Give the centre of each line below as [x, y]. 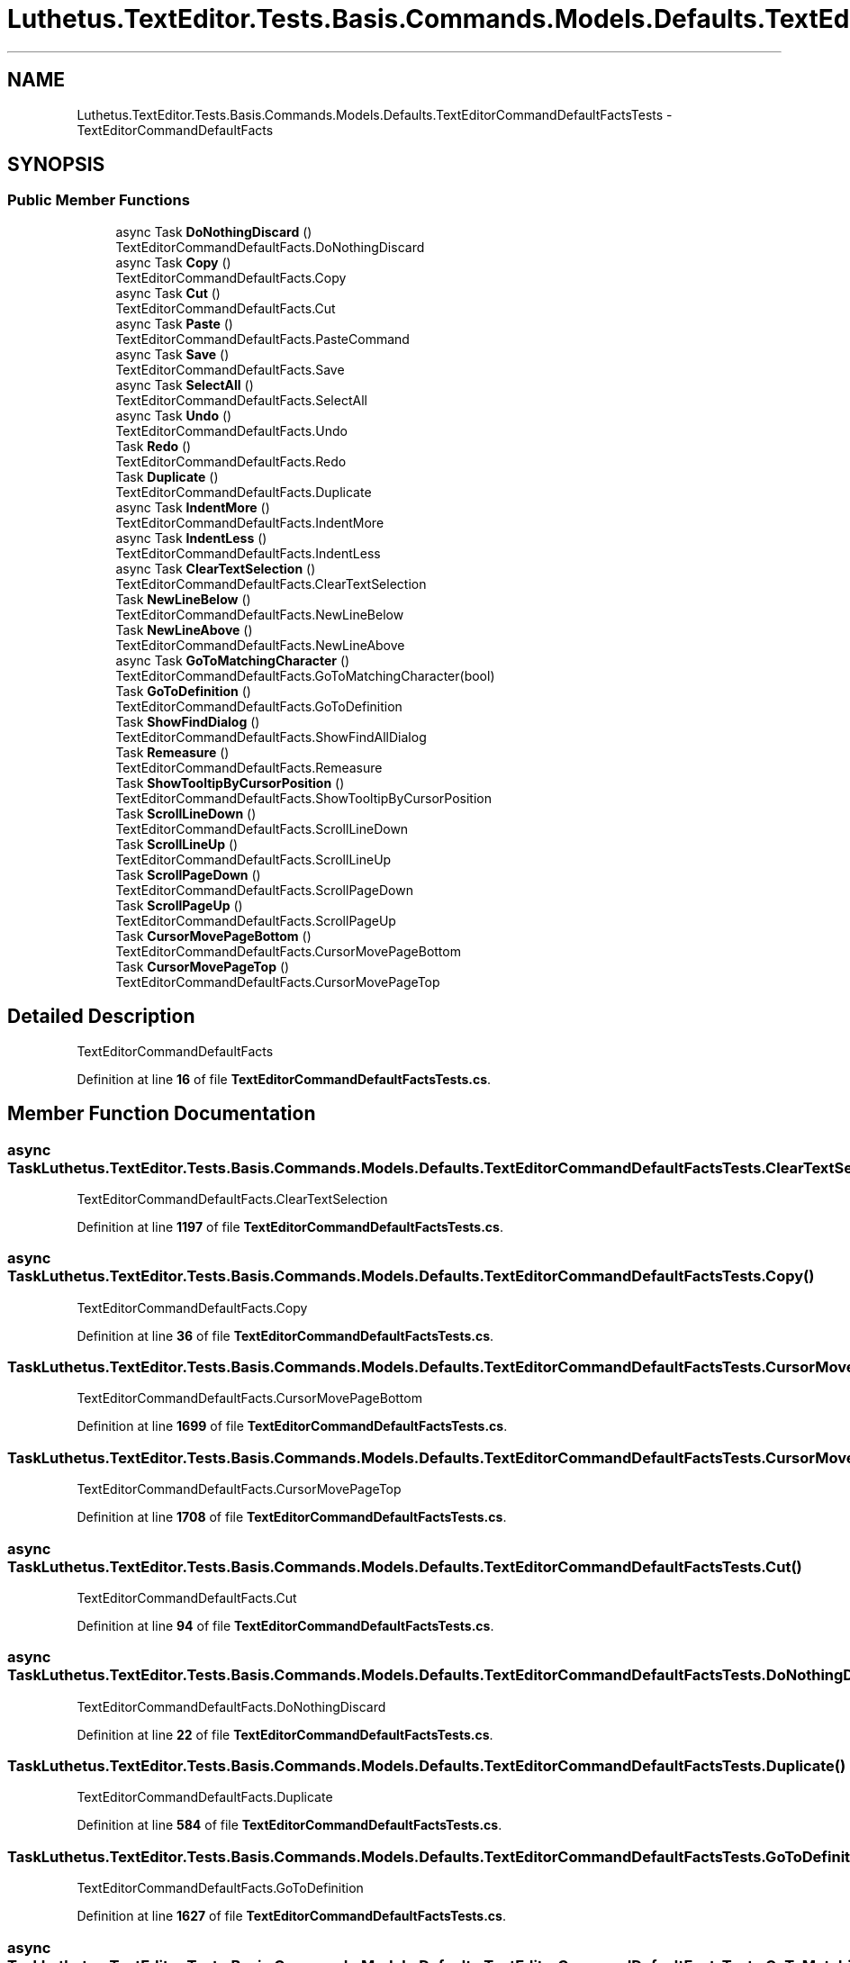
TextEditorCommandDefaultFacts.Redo [231, 461]
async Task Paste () [174, 323]
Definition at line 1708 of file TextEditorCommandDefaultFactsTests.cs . [292, 1517]
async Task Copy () [173, 262]
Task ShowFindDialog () [188, 721]
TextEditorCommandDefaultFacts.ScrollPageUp [256, 920]
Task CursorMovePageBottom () [213, 936]
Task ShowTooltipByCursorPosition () [230, 782]
